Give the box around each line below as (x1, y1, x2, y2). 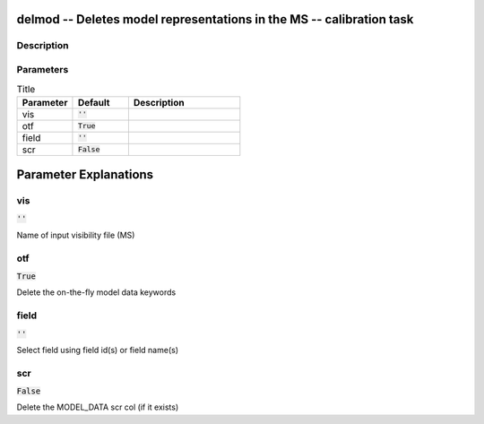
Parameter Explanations (16, 167, 154, 183)
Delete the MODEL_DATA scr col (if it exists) (16, 402, 179, 412)
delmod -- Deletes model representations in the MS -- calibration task (16, 12, 414, 27)
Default (77, 96, 110, 108)
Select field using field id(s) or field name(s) (16, 344, 179, 355)
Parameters (16, 63, 69, 75)
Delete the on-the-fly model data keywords (16, 287, 177, 298)
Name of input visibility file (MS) (16, 229, 135, 240)
